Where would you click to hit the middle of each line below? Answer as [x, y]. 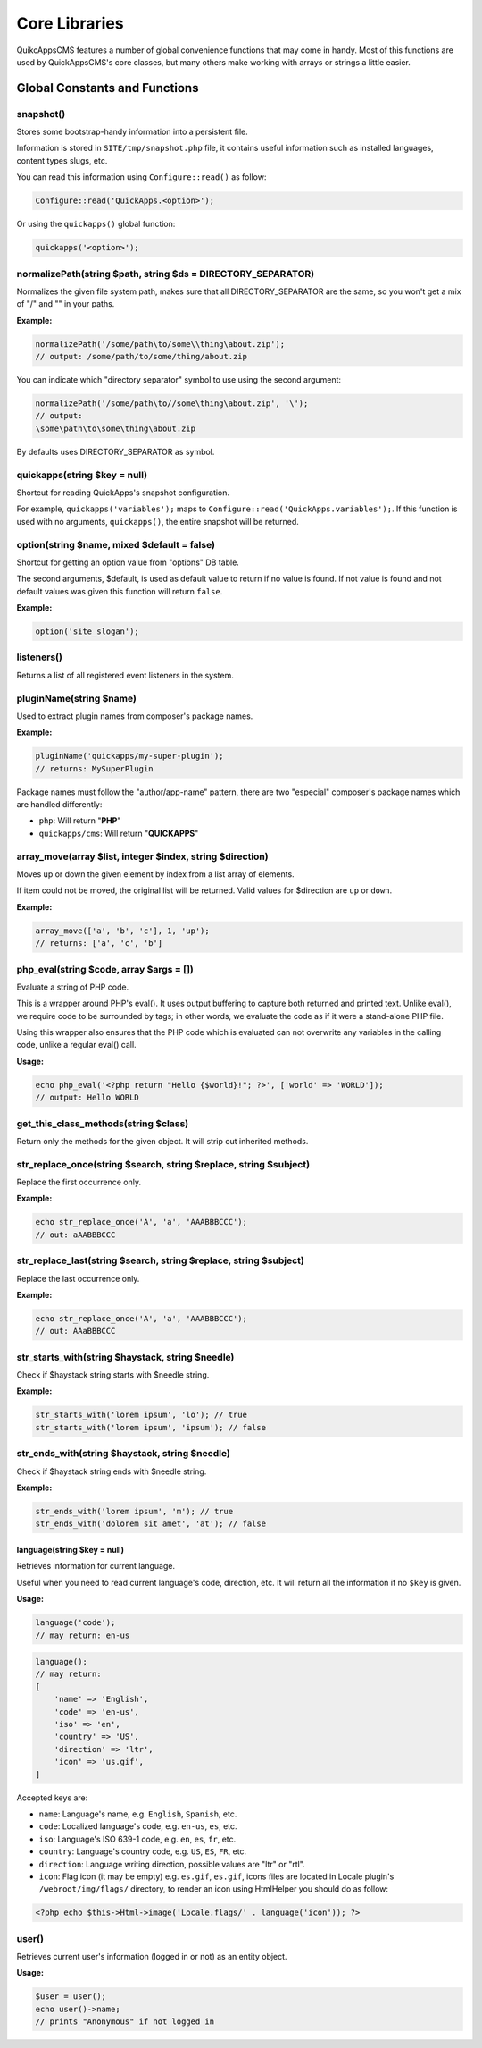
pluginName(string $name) [77, 698]
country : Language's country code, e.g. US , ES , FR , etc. [143, 1851]
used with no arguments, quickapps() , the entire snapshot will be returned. [158, 521]
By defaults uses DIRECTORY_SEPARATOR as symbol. [116, 451]
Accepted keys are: [52, 1798]
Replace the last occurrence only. [78, 1278]
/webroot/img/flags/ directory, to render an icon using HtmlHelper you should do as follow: [213, 1889]
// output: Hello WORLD [87, 1098]
